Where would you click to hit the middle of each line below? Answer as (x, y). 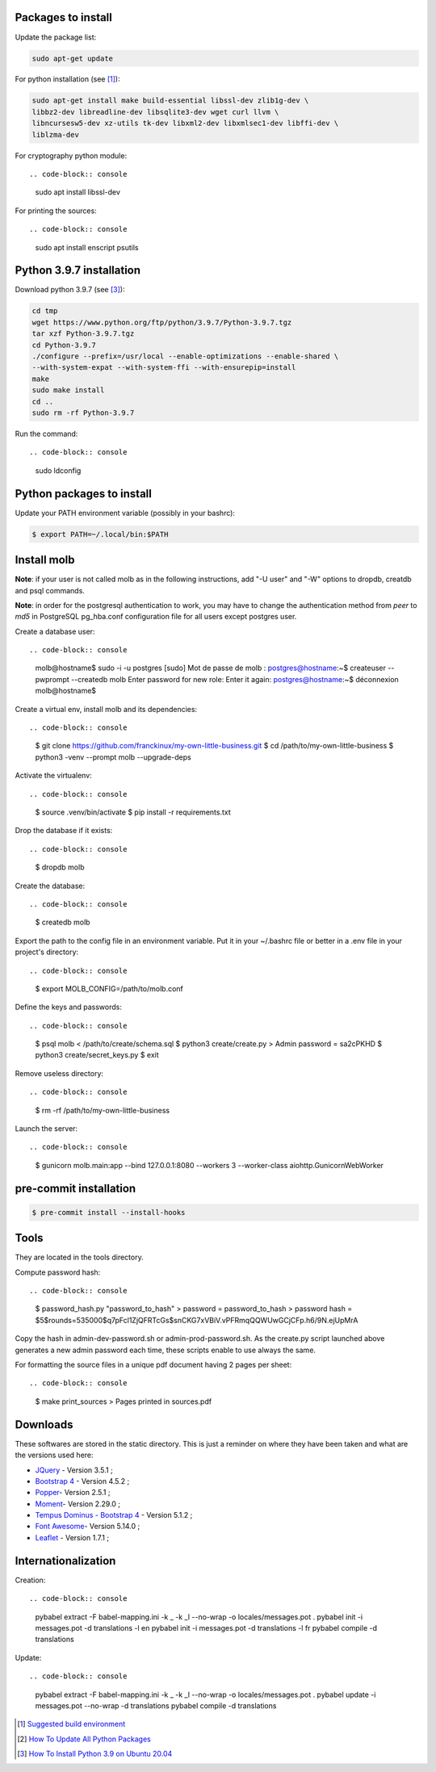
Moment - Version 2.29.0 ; (78, 1504)
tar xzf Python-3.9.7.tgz (83, 334)
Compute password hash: (58, 1272)
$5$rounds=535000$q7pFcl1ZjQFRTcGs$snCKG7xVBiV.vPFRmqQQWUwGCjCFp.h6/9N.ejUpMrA (197, 1320)
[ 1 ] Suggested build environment (71, 1724)
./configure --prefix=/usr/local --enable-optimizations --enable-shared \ (185, 356)
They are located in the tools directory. (80, 1257)
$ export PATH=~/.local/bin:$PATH (100, 534)
